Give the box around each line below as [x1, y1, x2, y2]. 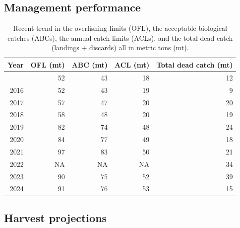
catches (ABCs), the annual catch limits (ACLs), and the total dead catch [7, 32, 233, 43]
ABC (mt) [71, 59, 108, 70]
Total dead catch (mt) [156, 59, 233, 70]
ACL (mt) [115, 59, 150, 70]
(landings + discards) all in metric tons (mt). [51, 42, 189, 53]
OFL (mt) [30, 59, 65, 70]
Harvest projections [4, 210, 107, 225]
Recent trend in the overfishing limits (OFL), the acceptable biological [13, 23, 227, 33]
